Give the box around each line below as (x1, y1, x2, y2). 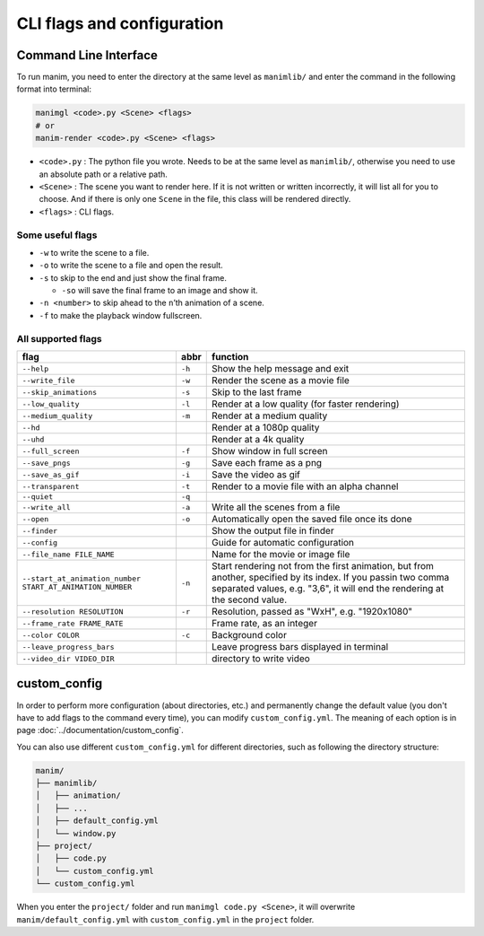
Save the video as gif (212, 468, 300, 480)
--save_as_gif (22, 469, 80, 479)
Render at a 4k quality (212, 433, 305, 445)
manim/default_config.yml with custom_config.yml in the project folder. (16, 914, 315, 924)
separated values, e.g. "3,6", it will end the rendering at (212, 582, 444, 594)
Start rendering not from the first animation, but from (212, 560, 435, 572)
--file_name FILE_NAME (22, 549, 116, 559)
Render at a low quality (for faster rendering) (212, 398, 400, 410)
